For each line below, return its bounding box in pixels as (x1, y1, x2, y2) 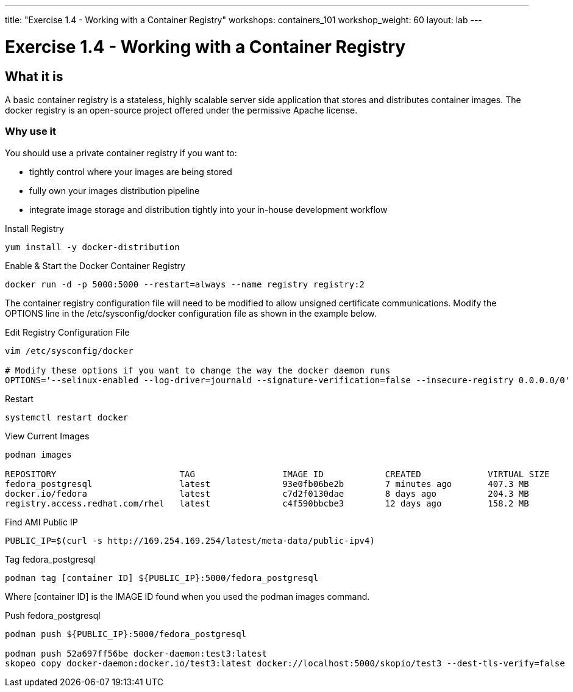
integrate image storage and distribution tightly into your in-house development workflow (29, 204, 388, 215)
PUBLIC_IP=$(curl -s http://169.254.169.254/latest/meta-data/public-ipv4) (5, 535, 375, 546)
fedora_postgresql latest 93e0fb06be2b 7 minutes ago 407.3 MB (5, 478, 529, 489)
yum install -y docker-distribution (5, 242, 180, 252)
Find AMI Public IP (5, 516, 78, 527)
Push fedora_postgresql (5, 610, 101, 621)
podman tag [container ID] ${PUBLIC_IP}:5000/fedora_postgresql (5, 572, 319, 583)
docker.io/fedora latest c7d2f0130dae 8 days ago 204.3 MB (5, 488, 529, 499)
